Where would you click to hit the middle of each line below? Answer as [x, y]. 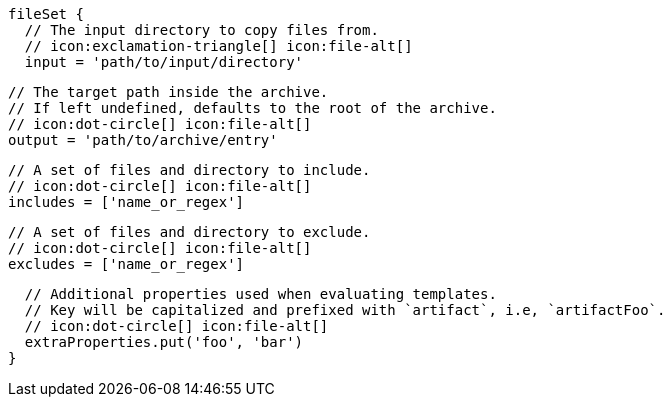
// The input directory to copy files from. [201, 30]
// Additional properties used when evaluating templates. [260, 294]
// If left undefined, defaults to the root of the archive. [252, 108]
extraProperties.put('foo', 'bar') [164, 342]
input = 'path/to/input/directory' [164, 62]
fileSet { [46, 14]
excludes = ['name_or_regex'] [126, 264]
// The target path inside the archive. [168, 92]
